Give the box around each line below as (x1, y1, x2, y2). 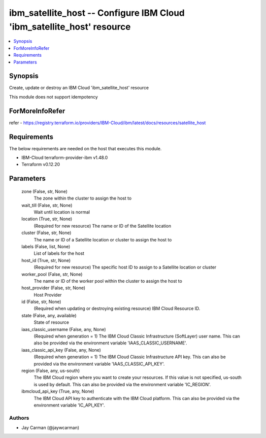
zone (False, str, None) (21, 188, 67, 194)
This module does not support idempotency (9, 94, 98, 100)
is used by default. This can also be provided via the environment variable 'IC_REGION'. (33, 381, 211, 387)
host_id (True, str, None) (21, 257, 71, 263)
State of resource (33, 319, 69, 325)
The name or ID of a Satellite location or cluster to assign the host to (33, 236, 172, 242)
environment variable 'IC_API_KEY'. (33, 402, 105, 408)
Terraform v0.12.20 (21, 162, 60, 168)
